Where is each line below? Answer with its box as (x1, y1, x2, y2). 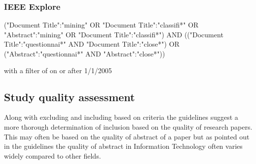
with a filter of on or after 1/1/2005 (4, 65, 112, 75)
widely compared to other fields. (4, 150, 101, 161)
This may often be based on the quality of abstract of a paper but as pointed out (4, 131, 250, 141)
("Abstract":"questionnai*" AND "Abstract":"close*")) (4, 49, 165, 58)
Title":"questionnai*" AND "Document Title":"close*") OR (4, 39, 180, 49)
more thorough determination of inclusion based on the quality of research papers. (4, 121, 253, 132)
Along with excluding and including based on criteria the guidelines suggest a (4, 112, 238, 122)
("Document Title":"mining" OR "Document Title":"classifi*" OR (4, 20, 199, 30)
